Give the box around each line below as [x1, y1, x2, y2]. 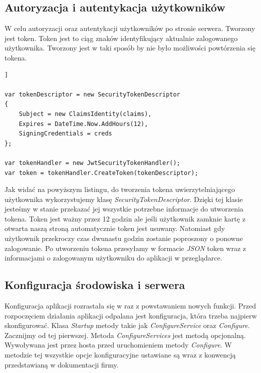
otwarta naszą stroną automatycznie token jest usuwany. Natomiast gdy [5, 223, 225, 233]
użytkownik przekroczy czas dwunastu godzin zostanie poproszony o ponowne [5, 233, 243, 243]
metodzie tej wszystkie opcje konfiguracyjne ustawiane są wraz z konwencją [5, 349, 236, 360]
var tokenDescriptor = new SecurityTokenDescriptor [5, 90, 180, 98]
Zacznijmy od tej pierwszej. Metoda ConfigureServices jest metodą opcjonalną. [5, 329, 246, 340]
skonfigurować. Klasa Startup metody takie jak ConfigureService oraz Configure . [5, 320, 250, 330]
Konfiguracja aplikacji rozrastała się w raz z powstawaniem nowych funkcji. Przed [5, 300, 256, 311]
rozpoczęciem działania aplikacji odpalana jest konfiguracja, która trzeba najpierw [5, 310, 257, 320]
